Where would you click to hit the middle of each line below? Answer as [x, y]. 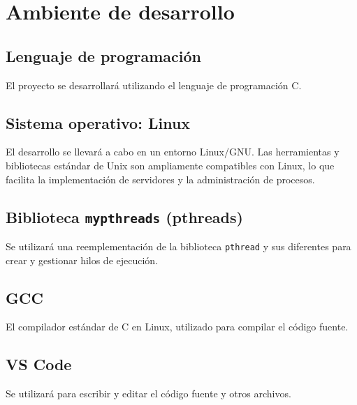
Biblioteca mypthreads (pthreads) [124, 216]
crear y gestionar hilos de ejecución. [82, 260]
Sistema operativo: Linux [98, 122]
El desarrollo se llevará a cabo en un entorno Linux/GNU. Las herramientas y [173, 152]
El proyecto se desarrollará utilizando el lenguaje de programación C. [154, 85]
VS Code [39, 364]
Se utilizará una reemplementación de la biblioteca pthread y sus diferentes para [178, 246]
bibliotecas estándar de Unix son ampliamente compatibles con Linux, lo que [170, 165]
